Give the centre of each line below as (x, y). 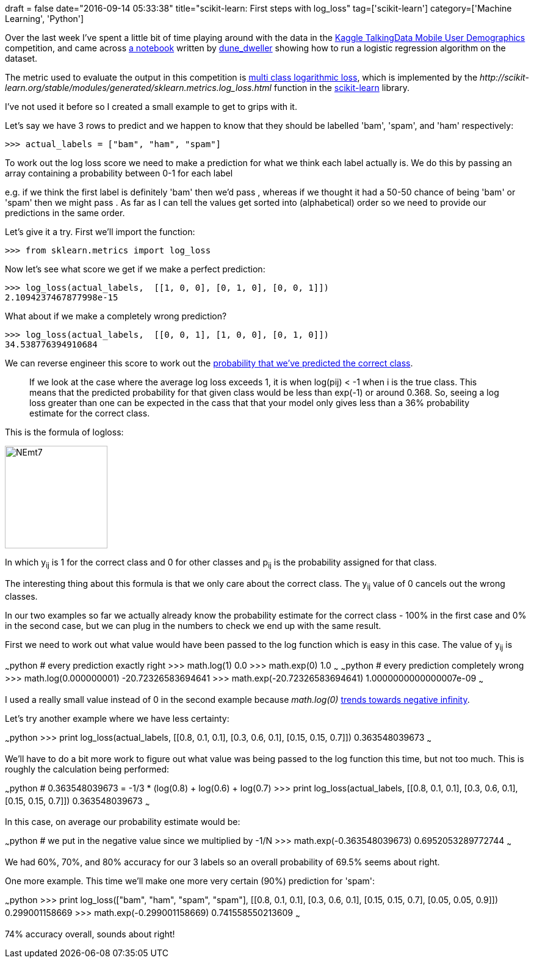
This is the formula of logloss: (64, 432)
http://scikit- (504, 77)
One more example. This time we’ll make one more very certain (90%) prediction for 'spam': (190, 881)
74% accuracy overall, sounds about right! (90, 934)
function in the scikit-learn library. (341, 88)
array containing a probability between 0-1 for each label (119, 173)
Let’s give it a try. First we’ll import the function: (100, 232)
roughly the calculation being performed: (87, 769)
